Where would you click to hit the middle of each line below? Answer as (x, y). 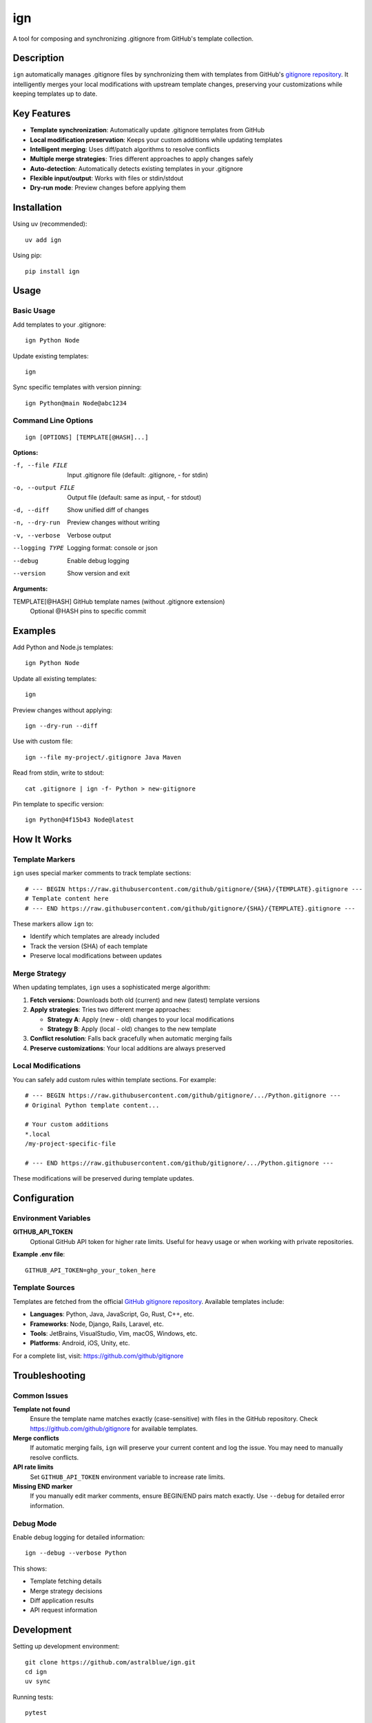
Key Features (42, 114)
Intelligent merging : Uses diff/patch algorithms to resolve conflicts (125, 149)
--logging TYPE (39, 548)
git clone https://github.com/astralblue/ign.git (111, 1662)
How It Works (42, 840)
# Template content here (67, 899)
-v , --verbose (37, 535)
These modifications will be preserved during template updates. (103, 1179)
